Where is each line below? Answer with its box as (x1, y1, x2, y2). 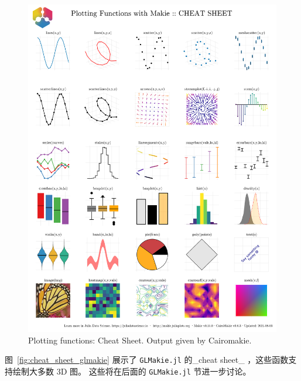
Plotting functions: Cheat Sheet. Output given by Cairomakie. (28, 334, 252, 346)
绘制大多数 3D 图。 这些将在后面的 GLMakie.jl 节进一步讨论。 (12, 365, 251, 377)
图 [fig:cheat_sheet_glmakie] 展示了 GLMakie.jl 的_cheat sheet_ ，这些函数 (5, 353, 289, 366)
